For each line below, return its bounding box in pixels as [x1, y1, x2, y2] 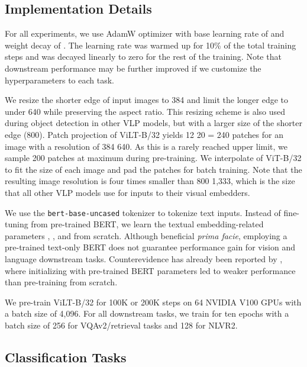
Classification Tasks [5, 347, 127, 366]
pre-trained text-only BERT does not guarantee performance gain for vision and [5, 241, 296, 253]
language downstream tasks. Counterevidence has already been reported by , [5, 252, 283, 265]
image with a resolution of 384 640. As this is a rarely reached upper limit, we [5, 140, 288, 152]
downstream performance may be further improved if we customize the [5, 62, 261, 74]
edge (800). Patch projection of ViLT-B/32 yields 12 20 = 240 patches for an [5, 128, 283, 140]
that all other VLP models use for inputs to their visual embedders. [5, 186, 250, 198]
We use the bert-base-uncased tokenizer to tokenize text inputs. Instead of [5, 206, 281, 218]
